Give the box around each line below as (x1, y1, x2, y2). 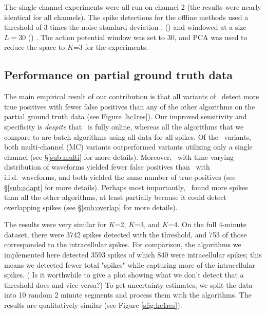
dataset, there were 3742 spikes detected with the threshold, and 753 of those (4, 229, 247, 239)
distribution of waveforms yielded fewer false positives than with (4, 161, 210, 172)
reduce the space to (4, 42, 65, 52)
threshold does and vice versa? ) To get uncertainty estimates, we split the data (4, 279, 253, 290)
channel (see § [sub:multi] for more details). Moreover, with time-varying (4, 151, 234, 162)
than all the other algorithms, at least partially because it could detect (4, 192, 226, 202)
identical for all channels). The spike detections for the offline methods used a (4, 11, 249, 22)
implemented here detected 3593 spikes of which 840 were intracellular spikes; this (4, 249, 262, 260)
